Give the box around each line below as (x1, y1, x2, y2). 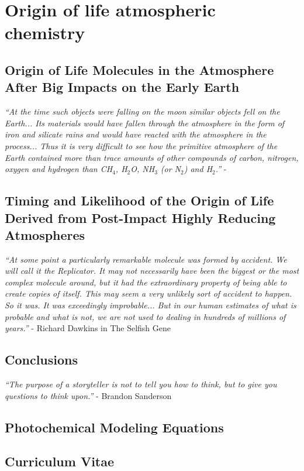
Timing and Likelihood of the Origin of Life (5, 191, 274, 209)
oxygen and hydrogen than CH (5, 163, 113, 175)
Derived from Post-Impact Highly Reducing (5, 208, 276, 226)
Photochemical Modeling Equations (5, 418, 224, 436)
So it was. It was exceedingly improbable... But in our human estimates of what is (5, 299, 296, 311)
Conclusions (5, 350, 78, 369)
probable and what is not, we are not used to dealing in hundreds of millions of (5, 310, 286, 322)
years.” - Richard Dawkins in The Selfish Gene (5, 322, 171, 334)
